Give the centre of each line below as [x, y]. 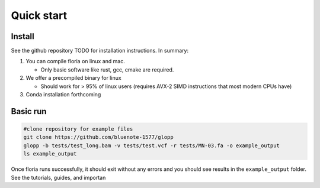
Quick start [39, 15]
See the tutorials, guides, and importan [58, 177]
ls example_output [50, 154]
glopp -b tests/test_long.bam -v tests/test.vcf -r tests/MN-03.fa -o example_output [151, 145]
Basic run [29, 111]
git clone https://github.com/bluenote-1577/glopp [99, 137]
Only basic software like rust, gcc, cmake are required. [107, 69]
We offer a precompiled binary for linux [73, 78]
